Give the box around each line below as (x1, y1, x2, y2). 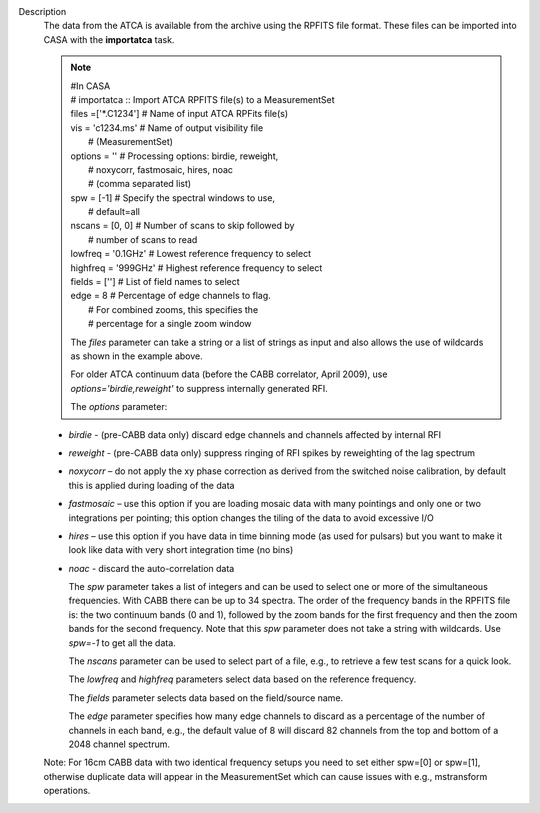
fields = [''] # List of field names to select (70, 276, 240, 288)
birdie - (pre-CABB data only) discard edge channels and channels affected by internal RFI (68, 428, 442, 440)
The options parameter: (70, 401, 168, 413)
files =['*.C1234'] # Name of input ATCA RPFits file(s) (70, 108, 289, 120)
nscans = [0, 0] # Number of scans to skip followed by (70, 220, 295, 232)
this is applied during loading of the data (68, 479, 235, 491)
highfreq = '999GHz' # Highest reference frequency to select (70, 261, 323, 274)
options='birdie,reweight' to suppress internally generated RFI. (70, 382, 329, 394)
